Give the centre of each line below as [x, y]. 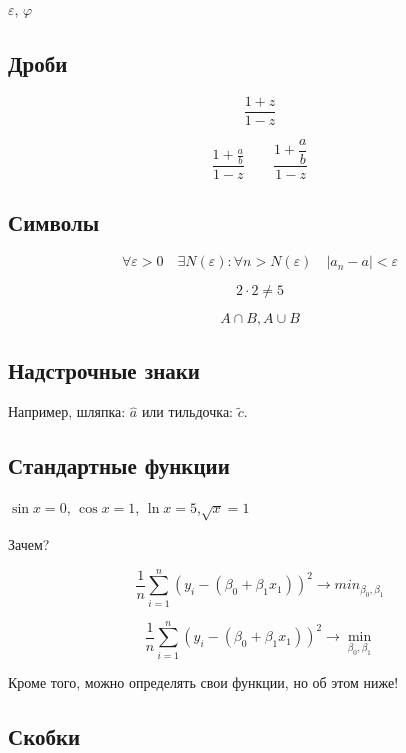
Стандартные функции [119, 465]
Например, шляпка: [67, 411]
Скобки [44, 735]
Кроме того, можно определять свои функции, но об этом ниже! [203, 681]
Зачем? [29, 543]
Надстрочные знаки [104, 369]
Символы [54, 222]
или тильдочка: [187, 411]
